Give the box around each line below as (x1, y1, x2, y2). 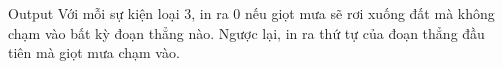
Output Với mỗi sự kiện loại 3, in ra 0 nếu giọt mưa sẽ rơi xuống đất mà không (8, 3, 495, 23)
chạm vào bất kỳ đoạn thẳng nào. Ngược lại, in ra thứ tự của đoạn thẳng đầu (8, 22, 485, 43)
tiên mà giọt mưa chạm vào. (8, 42, 180, 63)
